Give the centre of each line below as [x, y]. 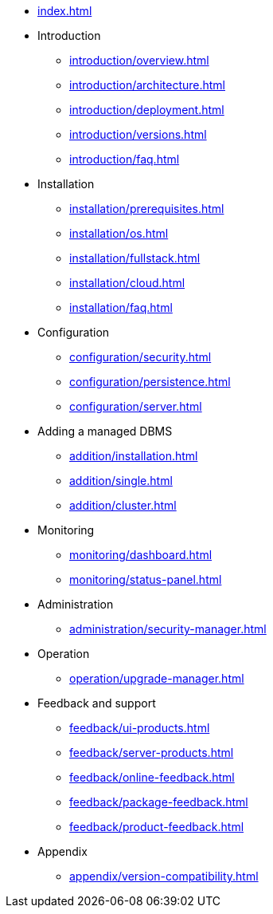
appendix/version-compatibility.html [164, 876]
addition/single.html [121, 481]
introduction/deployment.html [147, 110]
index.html [65, 11]
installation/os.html [119, 233]
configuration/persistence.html [150, 382]
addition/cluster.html [123, 505]
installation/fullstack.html [135, 258]
